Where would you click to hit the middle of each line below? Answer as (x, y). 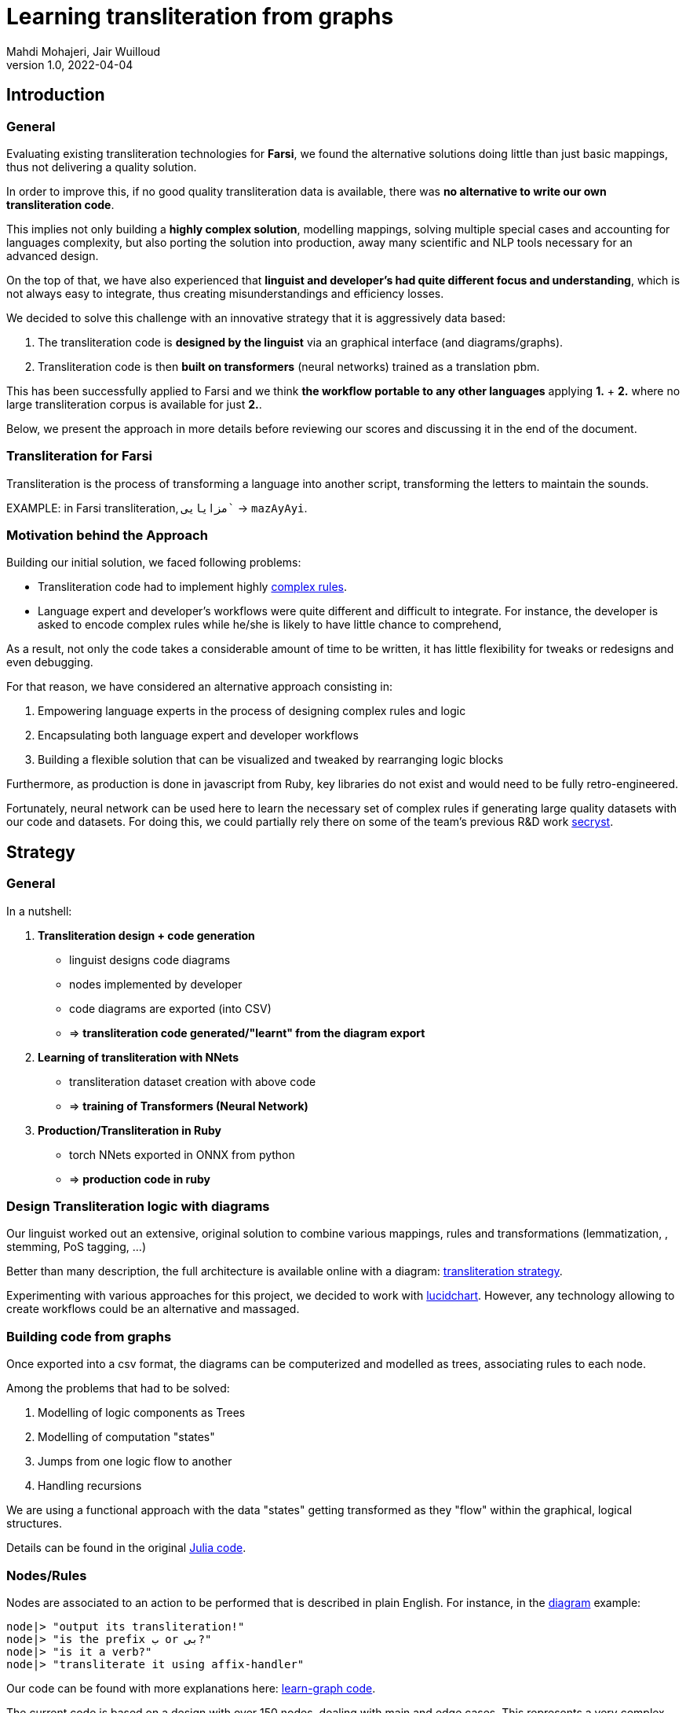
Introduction (56, 95)
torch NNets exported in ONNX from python (182, 1154)
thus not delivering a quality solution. (102, 167)
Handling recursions (90, 1486)
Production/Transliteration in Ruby (130, 1130)
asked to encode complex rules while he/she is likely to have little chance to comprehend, (270, 625)
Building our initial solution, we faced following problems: (154, 563)
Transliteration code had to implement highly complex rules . (193, 587)
